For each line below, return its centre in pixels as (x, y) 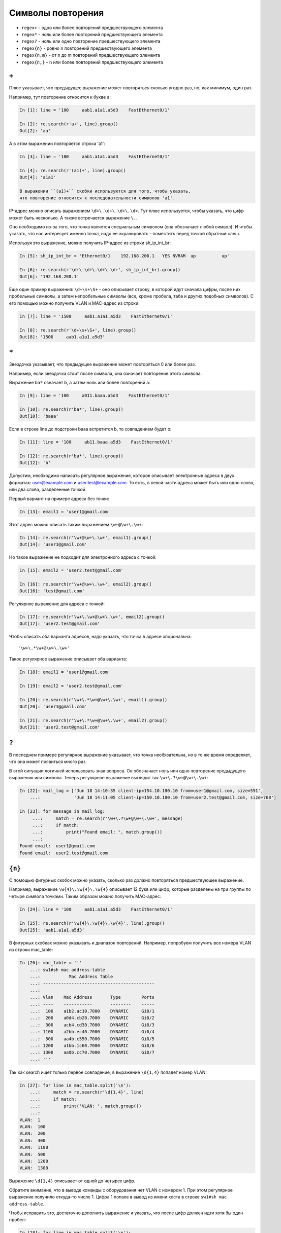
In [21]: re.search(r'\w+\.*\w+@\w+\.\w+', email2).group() (94, 720)
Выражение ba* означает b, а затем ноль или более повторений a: (79, 383)
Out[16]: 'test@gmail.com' (52, 591)
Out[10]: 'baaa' (39, 416)
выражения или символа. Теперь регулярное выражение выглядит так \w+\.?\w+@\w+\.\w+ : (109, 778)
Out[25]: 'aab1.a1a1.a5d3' (52, 930)
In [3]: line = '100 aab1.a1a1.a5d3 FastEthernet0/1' (95, 156)
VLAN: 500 (32, 1154)
